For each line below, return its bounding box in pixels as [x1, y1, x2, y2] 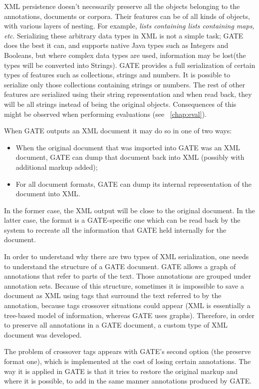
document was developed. [4, 329, 82, 340]
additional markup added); [15, 161, 98, 172]
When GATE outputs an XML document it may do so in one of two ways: [4, 125, 232, 136]
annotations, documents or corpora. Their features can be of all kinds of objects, [4, 10, 250, 21]
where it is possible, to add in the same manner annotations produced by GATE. [4, 376, 252, 386]
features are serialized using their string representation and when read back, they [4, 89, 252, 99]
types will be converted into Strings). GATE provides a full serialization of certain [4, 59, 256, 70]
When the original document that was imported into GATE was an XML [15, 142, 240, 152]
